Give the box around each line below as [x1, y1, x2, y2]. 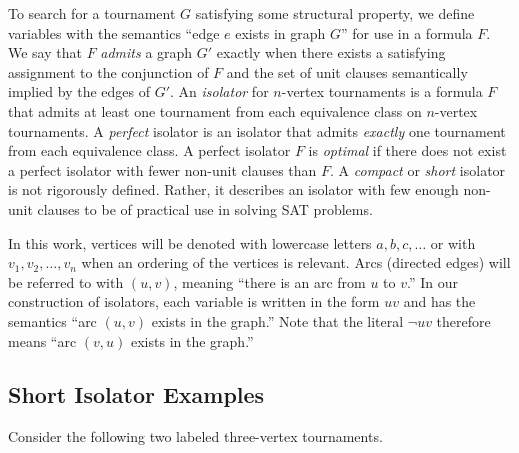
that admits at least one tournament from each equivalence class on [8, 100, 422, 121]
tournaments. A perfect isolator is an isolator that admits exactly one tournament [8, 120, 506, 141]
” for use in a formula [340, 22, 473, 43]
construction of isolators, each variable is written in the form [8, 291, 380, 312]
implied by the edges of [8, 81, 151, 102]
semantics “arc [8, 310, 97, 331]
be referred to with [8, 271, 124, 292]
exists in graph [235, 22, 326, 43]
